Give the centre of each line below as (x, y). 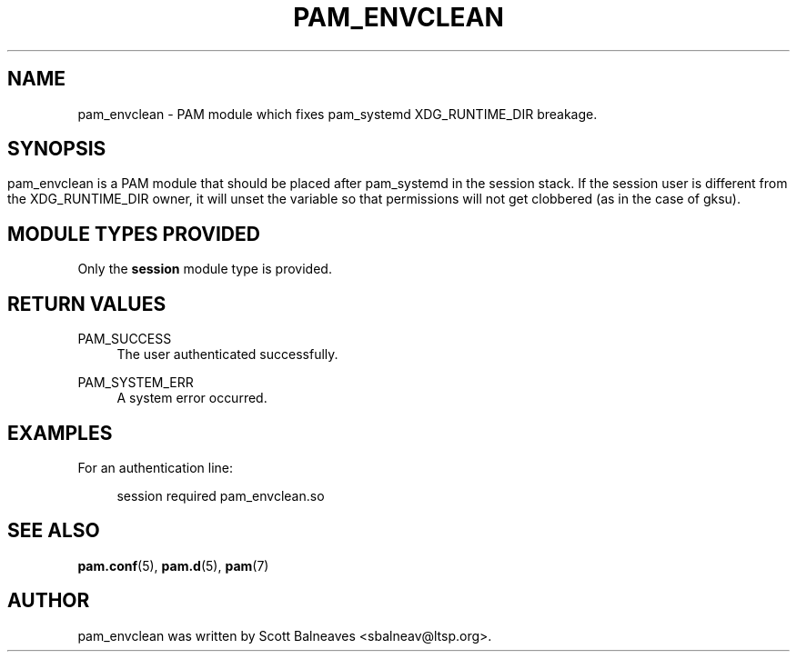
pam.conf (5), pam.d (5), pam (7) (173, 565)
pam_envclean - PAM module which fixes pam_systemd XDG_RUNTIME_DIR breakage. (338, 114)
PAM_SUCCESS (125, 339)
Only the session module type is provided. (205, 269)
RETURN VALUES (87, 304)
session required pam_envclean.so (221, 495)
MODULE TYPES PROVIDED (134, 234)
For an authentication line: (155, 467)
